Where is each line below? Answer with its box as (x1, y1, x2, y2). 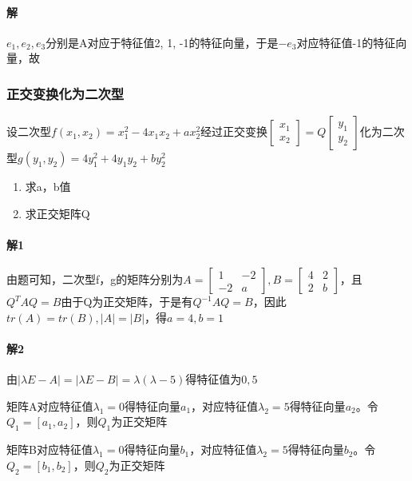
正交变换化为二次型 (6, 83, 125, 103)
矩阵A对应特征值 (6, 397, 93, 414)
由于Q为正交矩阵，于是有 (61, 293, 193, 310)
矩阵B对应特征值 (6, 441, 93, 458)
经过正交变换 (200, 123, 268, 140)
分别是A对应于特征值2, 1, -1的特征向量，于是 (46, 34, 279, 50)
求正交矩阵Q (25, 205, 90, 221)
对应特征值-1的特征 (296, 34, 396, 50)
